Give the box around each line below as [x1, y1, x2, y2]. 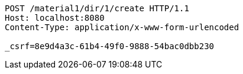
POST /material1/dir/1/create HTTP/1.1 [5, 4, 189, 13]
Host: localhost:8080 [5, 13, 105, 22]
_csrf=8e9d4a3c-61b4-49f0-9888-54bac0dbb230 [5, 41, 215, 51]
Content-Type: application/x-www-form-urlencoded [5, 22, 239, 32]
